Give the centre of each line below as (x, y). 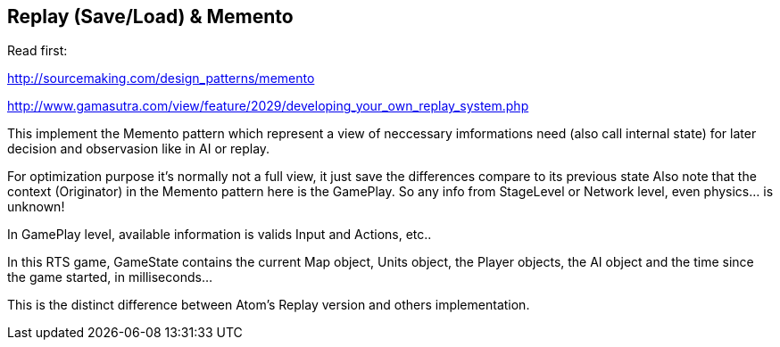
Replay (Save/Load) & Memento (150, 17)
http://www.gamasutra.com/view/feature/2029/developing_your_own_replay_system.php (268, 106)
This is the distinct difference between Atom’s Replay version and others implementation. (269, 305)
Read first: (37, 51)
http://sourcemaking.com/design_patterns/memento (161, 78)
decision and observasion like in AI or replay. (139, 149)
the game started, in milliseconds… (110, 277)
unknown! (36, 207)
